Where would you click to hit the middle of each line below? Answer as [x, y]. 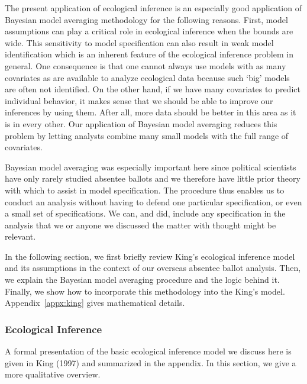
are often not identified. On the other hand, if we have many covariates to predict [153, 89]
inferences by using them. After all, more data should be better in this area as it [151, 112]
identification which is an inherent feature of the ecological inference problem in [149, 54]
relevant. [20, 236]
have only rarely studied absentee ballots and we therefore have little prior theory [153, 178]
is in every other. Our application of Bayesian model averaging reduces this [141, 123]
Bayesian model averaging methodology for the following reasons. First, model [146, 19]
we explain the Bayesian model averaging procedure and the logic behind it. [142, 280]
